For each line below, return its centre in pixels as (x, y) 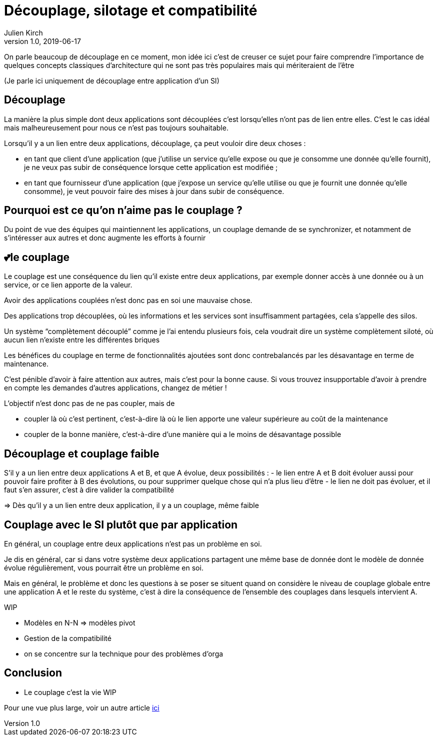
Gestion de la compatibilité (68, 638)
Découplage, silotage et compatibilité (131, 10)
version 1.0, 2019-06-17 (42, 41)
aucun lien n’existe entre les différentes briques (82, 340)
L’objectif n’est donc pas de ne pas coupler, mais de (89, 403)
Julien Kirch (23, 32)
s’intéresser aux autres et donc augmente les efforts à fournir (105, 238)
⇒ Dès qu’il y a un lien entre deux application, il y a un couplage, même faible (131, 505)
